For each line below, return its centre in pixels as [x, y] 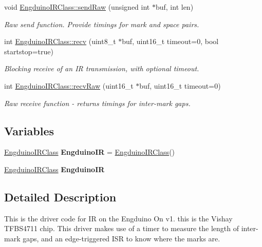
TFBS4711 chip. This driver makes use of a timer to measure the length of [121, 228]
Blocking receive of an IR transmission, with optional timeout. [102, 68]
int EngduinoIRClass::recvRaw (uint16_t [69, 85]
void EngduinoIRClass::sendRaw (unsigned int [77, 7]
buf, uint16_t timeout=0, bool [170, 41]
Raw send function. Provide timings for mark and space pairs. [102, 24]
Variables [29, 130]
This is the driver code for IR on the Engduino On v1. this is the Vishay [118, 218]
